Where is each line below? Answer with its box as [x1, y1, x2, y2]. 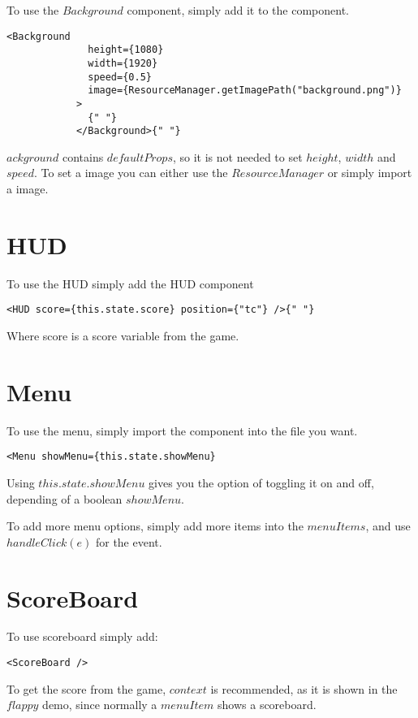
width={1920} [88, 57, 158, 69]
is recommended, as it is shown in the [210, 680, 398, 697]
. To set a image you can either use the [33, 164, 228, 181]
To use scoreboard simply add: [6, 628, 158, 645]
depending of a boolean [6, 490, 123, 507]
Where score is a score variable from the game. [6, 327, 239, 344]
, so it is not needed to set [172, 148, 303, 165]
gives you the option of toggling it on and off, [149, 474, 374, 491]
